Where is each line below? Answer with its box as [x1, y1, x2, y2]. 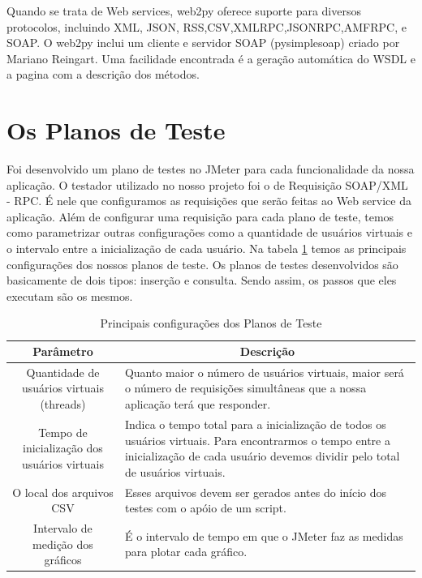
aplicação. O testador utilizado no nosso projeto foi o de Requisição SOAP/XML [6, 176, 408, 193]
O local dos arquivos [12, 483, 114, 500]
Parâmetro [32, 343, 93, 360]
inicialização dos [23, 439, 103, 456]
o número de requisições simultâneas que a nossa [124, 379, 367, 396]
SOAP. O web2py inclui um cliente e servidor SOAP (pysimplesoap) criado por [6, 34, 400, 51]
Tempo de [38, 423, 88, 440]
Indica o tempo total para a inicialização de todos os [124, 415, 386, 432]
